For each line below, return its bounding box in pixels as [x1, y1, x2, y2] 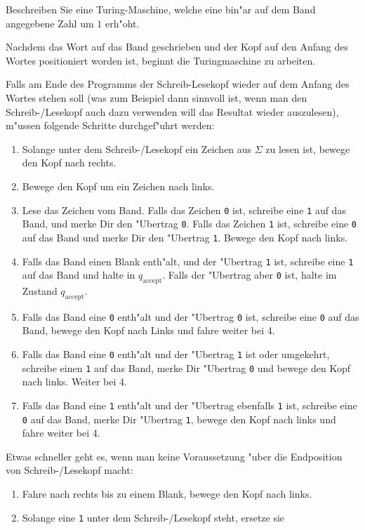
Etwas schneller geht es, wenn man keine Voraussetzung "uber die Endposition [6, 449, 343, 463]
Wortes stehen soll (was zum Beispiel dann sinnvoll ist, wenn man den [6, 90, 307, 105]
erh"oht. [105, 15, 140, 30]
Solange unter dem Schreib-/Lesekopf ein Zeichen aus [22, 141, 252, 156]
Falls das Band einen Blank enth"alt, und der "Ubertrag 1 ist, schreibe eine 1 [22, 253, 354, 268]
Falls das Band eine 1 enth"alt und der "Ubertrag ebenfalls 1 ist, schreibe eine [22, 397, 357, 412]
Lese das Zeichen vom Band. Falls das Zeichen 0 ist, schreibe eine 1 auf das [22, 202, 346, 217]
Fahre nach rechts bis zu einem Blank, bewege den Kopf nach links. [22, 486, 312, 501]
